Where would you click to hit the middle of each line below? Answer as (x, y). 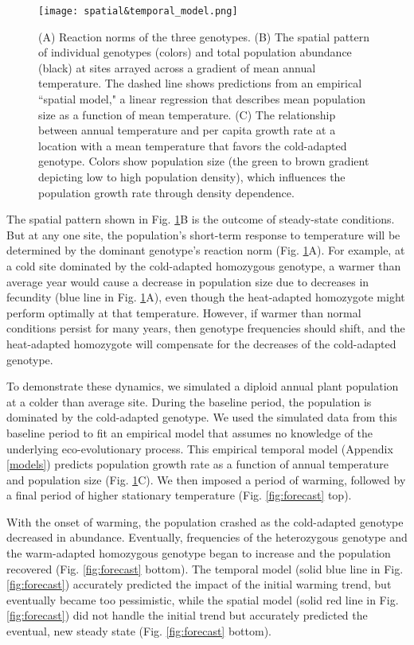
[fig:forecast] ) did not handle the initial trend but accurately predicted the (187, 615)
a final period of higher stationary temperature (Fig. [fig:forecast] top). (179, 495)
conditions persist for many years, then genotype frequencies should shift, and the (206, 328)
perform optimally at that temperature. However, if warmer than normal (184, 312)
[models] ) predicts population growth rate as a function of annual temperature (197, 464)
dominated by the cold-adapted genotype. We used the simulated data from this (202, 417)
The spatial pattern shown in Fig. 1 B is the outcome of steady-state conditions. (201, 219)
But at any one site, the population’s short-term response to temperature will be (203, 234)
